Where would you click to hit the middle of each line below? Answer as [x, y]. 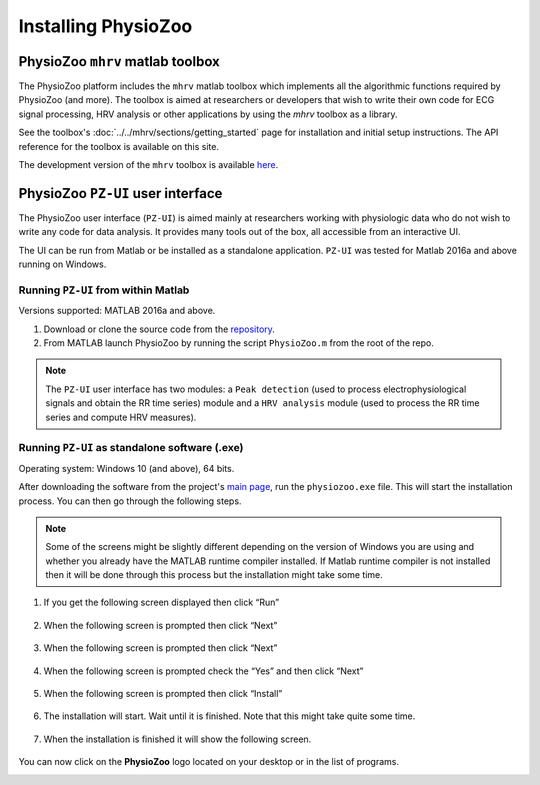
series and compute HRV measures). [121, 417]
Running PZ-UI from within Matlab [104, 290]
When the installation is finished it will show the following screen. [177, 739]
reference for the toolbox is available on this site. [119, 146]
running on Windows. [62, 264]
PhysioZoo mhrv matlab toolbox [119, 61]
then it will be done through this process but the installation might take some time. [214, 575]
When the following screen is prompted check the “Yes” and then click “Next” [203, 671]
